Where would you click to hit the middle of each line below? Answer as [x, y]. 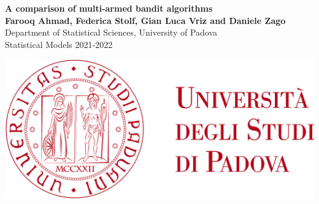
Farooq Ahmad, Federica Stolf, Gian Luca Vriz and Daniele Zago [145, 20]
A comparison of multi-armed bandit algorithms [109, 8]
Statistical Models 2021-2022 [59, 44]
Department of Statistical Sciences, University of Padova [111, 32]
